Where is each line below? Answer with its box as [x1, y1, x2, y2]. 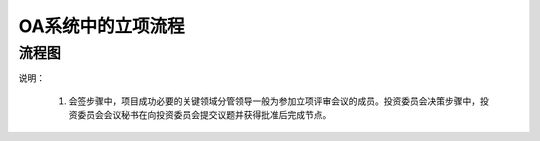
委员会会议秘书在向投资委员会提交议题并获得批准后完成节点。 [76, 109, 332, 121]
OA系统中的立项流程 [18, 15, 185, 37]
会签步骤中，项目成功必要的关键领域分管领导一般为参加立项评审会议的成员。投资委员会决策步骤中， [68, 95, 480, 107]
